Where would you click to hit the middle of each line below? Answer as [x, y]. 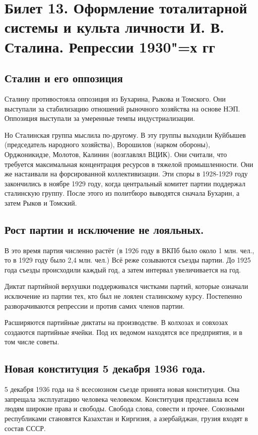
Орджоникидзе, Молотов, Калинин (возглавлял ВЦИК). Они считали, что [116, 154]
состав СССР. [25, 428]
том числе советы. [32, 342]
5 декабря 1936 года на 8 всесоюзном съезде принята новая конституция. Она [122, 389]
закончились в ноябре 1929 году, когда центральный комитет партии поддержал [125, 183]
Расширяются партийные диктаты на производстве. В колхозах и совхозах [116, 322]
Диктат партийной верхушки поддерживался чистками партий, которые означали [127, 286]
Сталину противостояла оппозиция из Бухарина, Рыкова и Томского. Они [115, 98]
